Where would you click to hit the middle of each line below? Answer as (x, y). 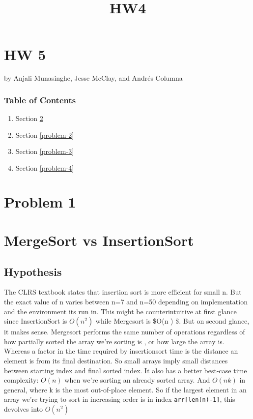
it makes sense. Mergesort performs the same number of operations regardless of (125, 332)
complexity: (21, 380)
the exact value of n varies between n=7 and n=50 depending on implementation (126, 302)
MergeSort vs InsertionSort (99, 240)
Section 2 (29, 118)
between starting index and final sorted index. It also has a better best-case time (126, 370)
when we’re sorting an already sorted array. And (137, 380)
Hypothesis (33, 271)
